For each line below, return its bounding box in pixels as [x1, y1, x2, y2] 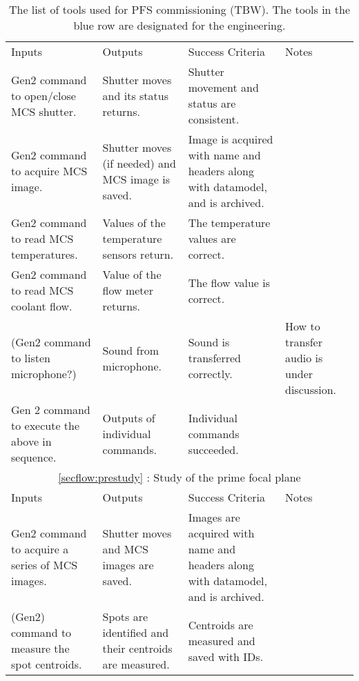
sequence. [11, 449, 57, 465]
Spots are [102, 609, 148, 624]
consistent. [188, 111, 240, 127]
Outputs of [102, 409, 155, 426]
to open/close [11, 87, 76, 103]
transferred [188, 350, 241, 366]
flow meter [102, 282, 153, 298]
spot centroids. [11, 656, 82, 672]
